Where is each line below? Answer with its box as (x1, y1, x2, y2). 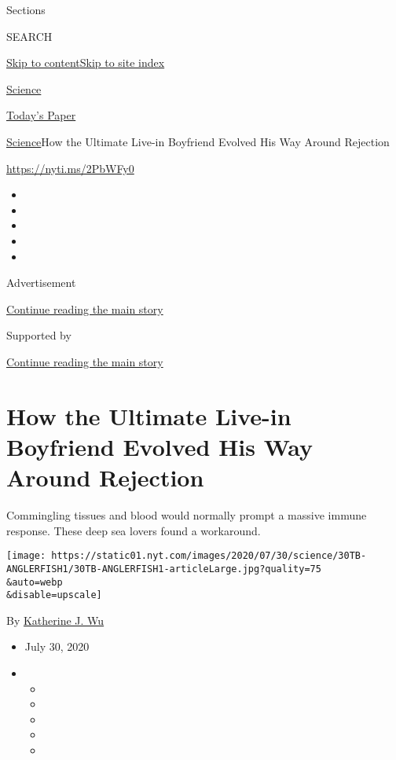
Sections (6, 2, 46, 17)
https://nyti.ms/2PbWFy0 (6, 160, 134, 176)
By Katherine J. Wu (6, 611, 104, 628)
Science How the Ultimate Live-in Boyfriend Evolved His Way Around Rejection (6, 133, 390, 149)
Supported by (6, 327, 71, 343)
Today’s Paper (6, 107, 76, 123)
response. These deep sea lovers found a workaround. (6, 522, 261, 538)
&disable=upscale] (6, 589, 102, 601)
